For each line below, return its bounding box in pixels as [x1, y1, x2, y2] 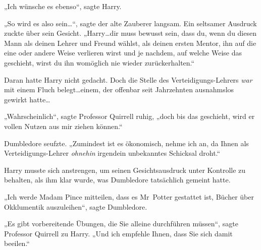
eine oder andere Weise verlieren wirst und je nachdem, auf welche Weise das [4, 47, 242, 58]
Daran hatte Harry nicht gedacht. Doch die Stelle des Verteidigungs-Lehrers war [4, 74, 252, 85]
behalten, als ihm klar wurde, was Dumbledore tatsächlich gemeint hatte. [4, 174, 231, 185]
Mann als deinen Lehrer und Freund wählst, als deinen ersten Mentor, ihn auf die [4, 37, 256, 48]
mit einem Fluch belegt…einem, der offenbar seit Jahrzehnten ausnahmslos [4, 84, 234, 95]
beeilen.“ [4, 238, 30, 248]
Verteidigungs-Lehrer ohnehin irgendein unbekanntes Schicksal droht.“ [4, 148, 221, 158]
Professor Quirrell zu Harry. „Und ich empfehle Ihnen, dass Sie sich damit [4, 228, 233, 238]
